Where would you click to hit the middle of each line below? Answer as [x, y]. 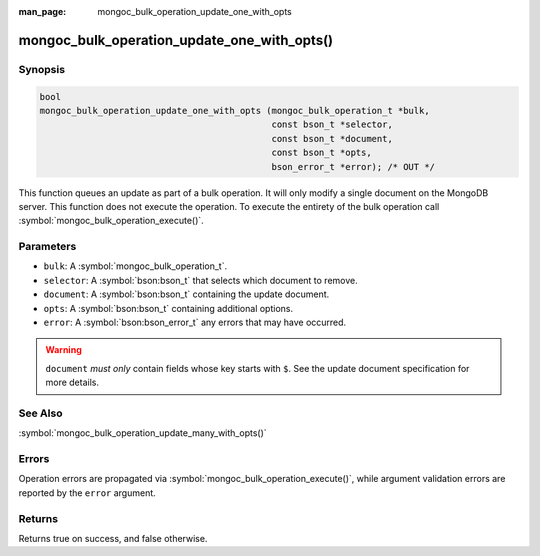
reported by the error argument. [87, 492]
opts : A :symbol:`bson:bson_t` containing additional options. [168, 308]
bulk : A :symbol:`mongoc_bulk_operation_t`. [135, 266]
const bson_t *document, [332, 138]
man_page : [42, 11]
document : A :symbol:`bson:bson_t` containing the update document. [186, 294]
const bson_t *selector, [332, 124]
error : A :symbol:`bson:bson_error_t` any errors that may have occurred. [195, 322]
